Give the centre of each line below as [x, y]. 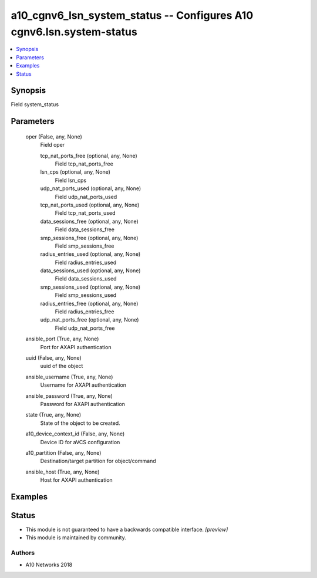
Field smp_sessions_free [85, 246]
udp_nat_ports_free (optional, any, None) [90, 320]
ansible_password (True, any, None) [69, 396]
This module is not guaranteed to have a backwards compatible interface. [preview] [127, 529]
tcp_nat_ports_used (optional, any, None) [90, 205]
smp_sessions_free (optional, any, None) [89, 238]
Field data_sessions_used [86, 279]
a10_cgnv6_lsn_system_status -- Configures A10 [132, 15]
